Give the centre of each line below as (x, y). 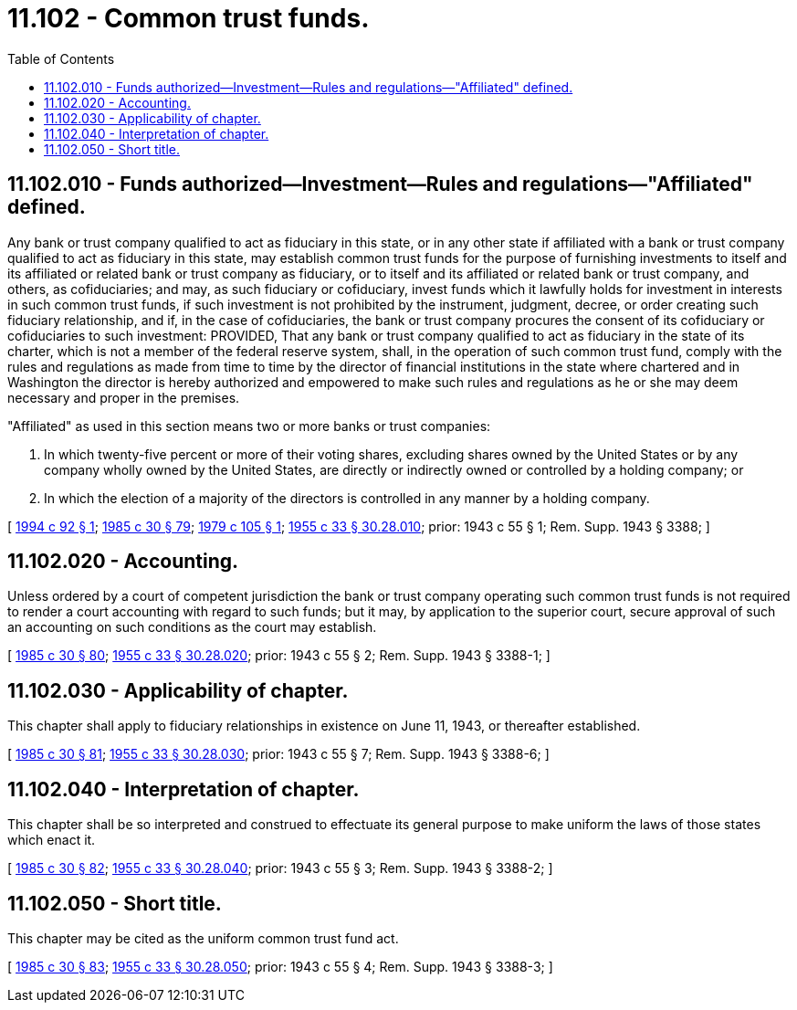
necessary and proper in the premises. (124, 397)
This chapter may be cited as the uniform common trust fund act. (203, 938)
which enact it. (52, 840)
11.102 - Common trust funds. (189, 18)
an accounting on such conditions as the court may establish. (192, 627)
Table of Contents (61, 58)
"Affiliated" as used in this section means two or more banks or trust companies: (249, 426)
